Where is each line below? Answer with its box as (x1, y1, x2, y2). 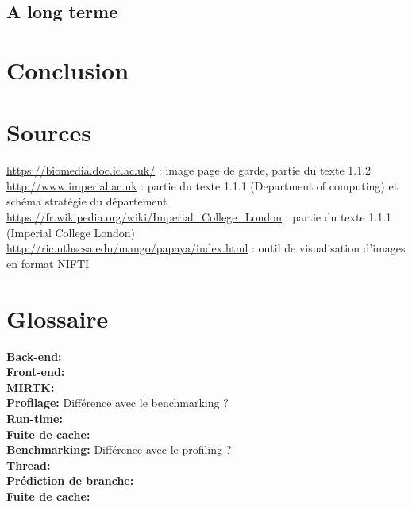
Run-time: (6, 409, 63, 426)
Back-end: (6, 348, 62, 364)
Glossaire (6, 302, 109, 334)
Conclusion (6, 53, 129, 86)
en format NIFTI (6, 255, 90, 271)
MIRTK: (6, 378, 55, 395)
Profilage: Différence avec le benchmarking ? (6, 394, 229, 411)
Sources (6, 116, 91, 148)
